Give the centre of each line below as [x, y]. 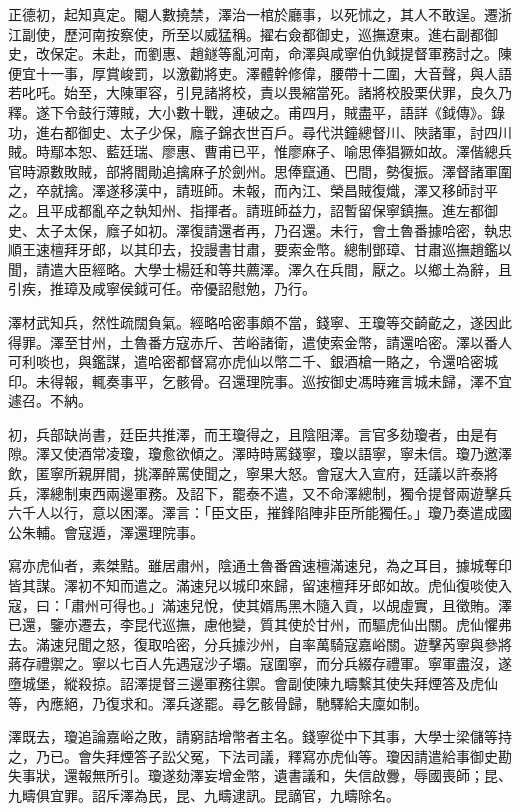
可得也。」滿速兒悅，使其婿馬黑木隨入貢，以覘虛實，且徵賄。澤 [305, 604]
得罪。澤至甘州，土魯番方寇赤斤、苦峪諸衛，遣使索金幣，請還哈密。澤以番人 [260, 341]
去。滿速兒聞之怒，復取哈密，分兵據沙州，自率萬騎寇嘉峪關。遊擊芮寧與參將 [260, 643]
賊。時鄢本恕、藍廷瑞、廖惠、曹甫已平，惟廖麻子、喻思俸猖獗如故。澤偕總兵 [260, 151]
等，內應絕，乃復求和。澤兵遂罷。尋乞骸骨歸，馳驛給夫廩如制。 [218, 702]
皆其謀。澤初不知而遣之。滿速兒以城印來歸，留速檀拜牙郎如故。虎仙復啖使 [253, 585]
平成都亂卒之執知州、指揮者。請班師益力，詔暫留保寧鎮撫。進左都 [266, 209]
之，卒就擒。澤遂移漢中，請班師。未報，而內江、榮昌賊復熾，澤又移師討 [246, 190]
